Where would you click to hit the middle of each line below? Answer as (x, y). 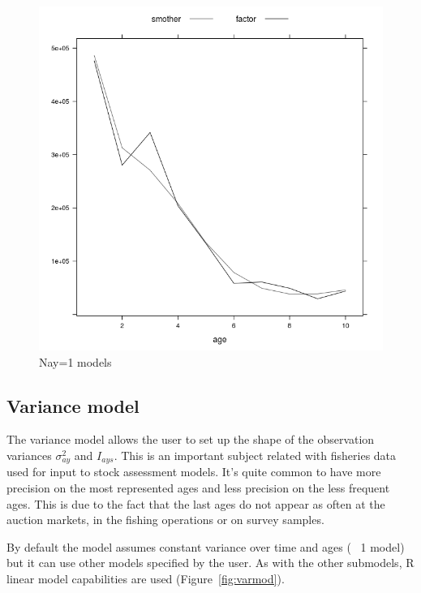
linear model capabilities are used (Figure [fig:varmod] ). (146, 578)
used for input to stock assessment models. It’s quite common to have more (194, 472)
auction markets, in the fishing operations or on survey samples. (165, 520)
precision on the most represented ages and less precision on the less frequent (198, 488)
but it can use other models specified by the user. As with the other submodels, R (210, 563)
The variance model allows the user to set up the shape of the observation (191, 439)
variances (29, 455)
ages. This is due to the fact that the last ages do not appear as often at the (196, 503)
